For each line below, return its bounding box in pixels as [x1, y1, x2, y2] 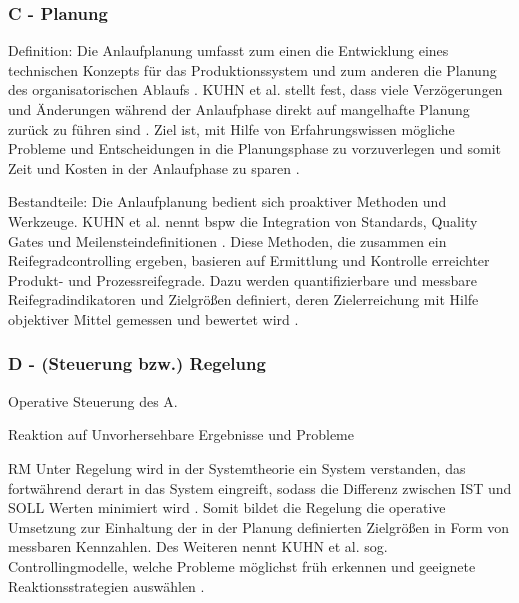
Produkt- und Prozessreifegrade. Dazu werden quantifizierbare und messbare [8, 269, 478, 290]
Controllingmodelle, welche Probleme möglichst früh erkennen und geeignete [8, 555, 476, 576]
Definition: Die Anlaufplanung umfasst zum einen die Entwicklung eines [8, 40, 449, 61]
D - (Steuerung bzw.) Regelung [8, 351, 266, 376]
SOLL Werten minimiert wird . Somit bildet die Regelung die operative [8, 497, 446, 518]
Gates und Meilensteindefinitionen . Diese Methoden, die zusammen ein [8, 230, 447, 251]
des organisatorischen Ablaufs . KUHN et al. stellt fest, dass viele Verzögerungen [8, 79, 503, 100]
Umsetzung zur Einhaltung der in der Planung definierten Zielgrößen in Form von [8, 516, 510, 537]
